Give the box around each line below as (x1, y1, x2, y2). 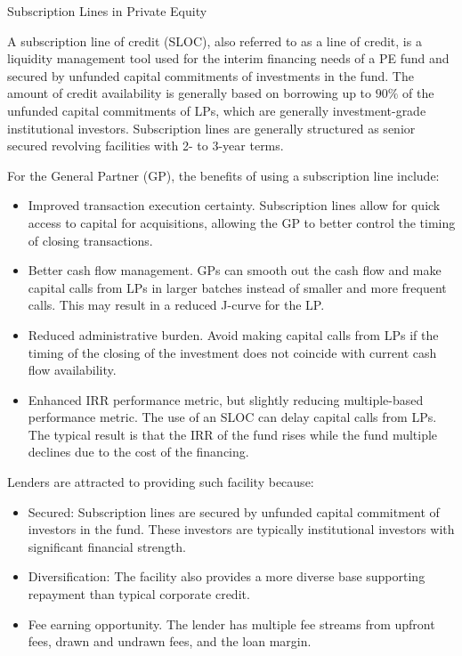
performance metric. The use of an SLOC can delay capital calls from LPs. (28, 408, 437, 426)
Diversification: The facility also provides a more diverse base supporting (28, 567, 426, 586)
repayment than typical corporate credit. (28, 585, 250, 603)
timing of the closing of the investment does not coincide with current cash (28, 343, 437, 361)
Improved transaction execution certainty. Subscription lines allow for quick (28, 196, 441, 215)
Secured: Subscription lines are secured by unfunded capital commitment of (28, 502, 440, 521)
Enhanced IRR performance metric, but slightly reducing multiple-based (28, 390, 424, 409)
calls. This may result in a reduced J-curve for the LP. (28, 296, 325, 314)
